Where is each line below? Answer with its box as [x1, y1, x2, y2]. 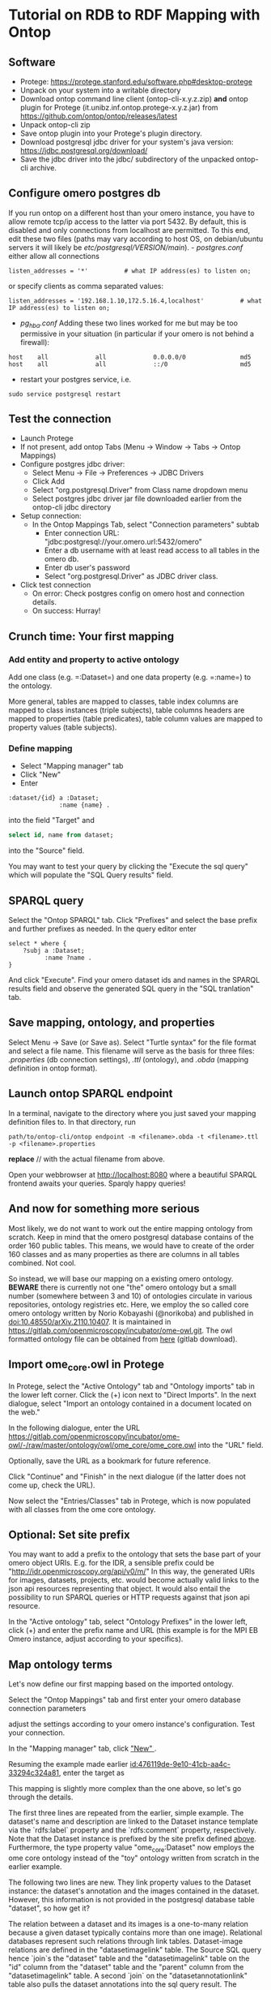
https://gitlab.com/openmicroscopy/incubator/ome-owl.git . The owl [8, 1325, 233, 1335]
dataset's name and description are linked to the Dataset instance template [8, 1816, 259, 1827]
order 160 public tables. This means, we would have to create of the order [8, 1240, 255, 1251]
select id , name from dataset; [8, 831, 114, 839]
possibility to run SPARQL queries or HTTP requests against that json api [8, 1592, 251, 1602]
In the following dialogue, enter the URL [8, 1423, 140, 1432]
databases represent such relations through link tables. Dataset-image [8, 1936, 243, 1945]
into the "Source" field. [8, 846, 85, 855]
